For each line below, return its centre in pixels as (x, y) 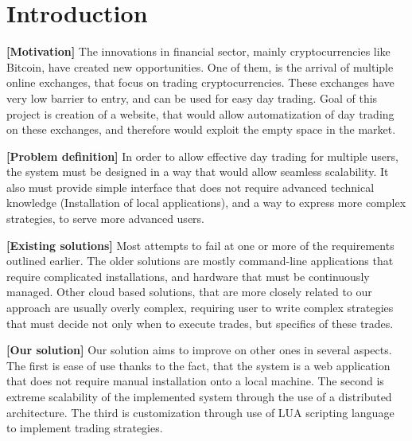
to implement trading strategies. (85, 428)
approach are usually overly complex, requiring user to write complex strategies (200, 308)
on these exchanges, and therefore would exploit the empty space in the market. (201, 129)
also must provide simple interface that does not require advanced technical (190, 187)
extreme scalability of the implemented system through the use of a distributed (199, 396)
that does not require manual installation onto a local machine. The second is (195, 381)
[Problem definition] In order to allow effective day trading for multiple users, (202, 156)
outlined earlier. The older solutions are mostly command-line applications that (200, 261)
